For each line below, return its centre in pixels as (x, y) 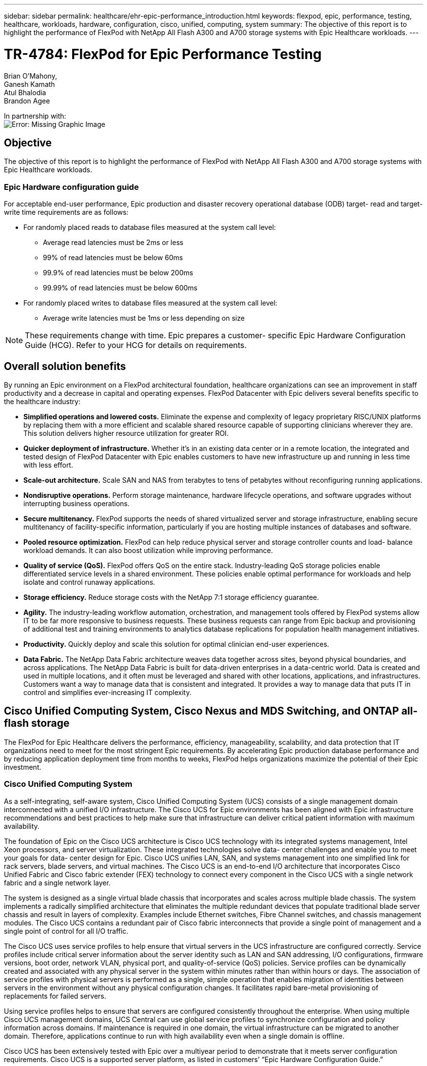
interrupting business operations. (77, 503)
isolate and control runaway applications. (89, 582)
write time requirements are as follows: (66, 212)
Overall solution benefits (65, 366)
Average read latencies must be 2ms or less (113, 243)
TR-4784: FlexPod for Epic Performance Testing (163, 54)
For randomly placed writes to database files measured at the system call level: (150, 303)
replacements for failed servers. (55, 996)
